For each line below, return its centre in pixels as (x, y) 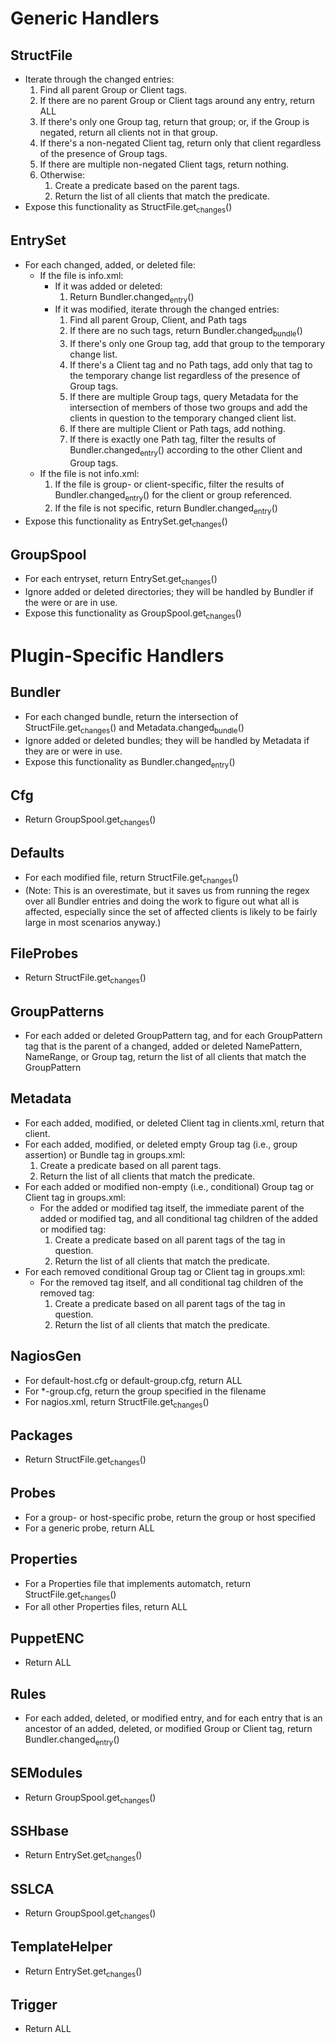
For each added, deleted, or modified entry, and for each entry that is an (173, 1718)
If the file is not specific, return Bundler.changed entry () (166, 509)
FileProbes (44, 953)
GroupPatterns (57, 1011)
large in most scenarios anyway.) (93, 922)
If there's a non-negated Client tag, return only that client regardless (180, 143)
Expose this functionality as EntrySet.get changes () (126, 522)
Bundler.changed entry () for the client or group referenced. (173, 496)
